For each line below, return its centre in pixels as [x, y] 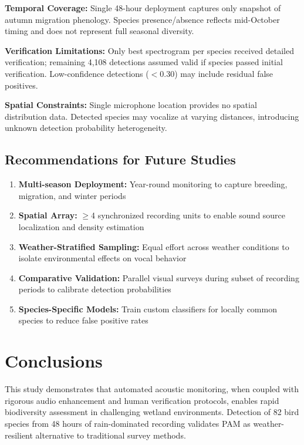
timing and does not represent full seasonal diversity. [99, 31]
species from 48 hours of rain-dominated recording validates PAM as [128, 423]
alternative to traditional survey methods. [111, 435]
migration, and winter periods [72, 195]
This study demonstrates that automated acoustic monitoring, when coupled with [152, 389]
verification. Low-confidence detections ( [77, 73]
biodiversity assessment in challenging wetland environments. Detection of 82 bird [152, 412]
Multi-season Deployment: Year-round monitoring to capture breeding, [153, 184]
